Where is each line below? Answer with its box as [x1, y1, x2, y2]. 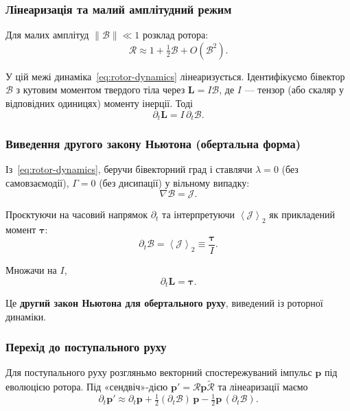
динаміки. [5, 309, 47, 323]
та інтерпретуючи [162, 207, 235, 222]
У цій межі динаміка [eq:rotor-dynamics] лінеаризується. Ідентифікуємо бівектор [5, 69, 345, 83]
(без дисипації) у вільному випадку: [99, 175, 250, 189]
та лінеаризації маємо [218, 379, 308, 394]
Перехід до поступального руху [5, 338, 167, 355]
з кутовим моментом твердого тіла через [16, 82, 185, 97]
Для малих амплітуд [5, 27, 89, 42]
